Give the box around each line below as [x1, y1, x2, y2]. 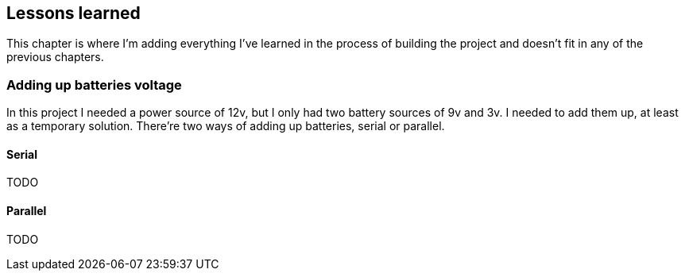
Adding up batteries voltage [6, 76, 182, 93]
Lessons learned [6, 3, 141, 23]
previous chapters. [6, 50, 104, 64]
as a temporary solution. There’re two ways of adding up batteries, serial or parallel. [6, 119, 445, 133]
